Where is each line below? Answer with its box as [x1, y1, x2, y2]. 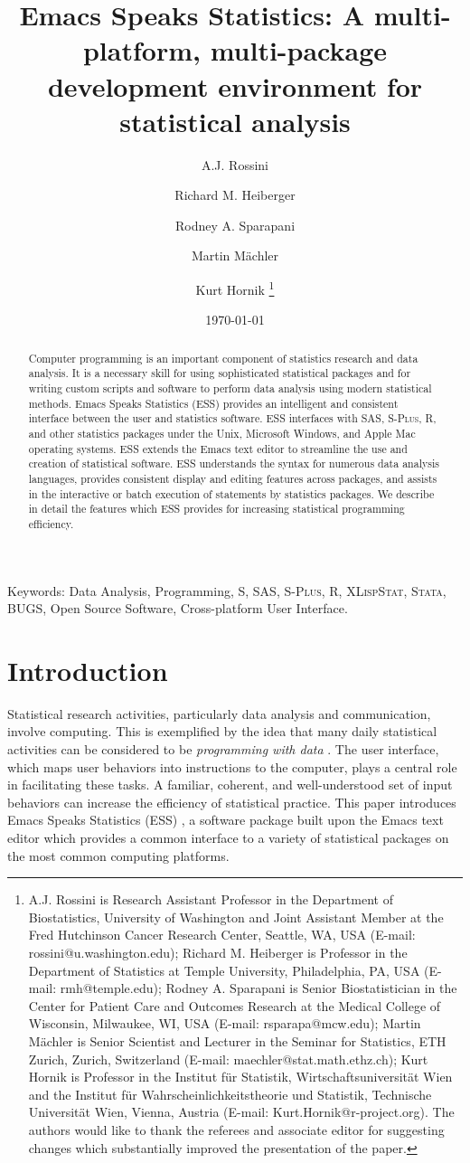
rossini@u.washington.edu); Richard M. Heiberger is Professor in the [28, 943, 408, 962]
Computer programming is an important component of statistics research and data [28, 350, 418, 365]
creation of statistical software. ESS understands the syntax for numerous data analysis [28, 456, 439, 471]
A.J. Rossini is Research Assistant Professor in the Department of [28, 890, 393, 909]
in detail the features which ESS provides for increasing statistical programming [28, 501, 405, 516]
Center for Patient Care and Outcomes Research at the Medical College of [28, 996, 441, 1015]
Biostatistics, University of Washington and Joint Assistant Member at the [28, 907, 444, 926]
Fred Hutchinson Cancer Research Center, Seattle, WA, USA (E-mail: [28, 925, 416, 944]
